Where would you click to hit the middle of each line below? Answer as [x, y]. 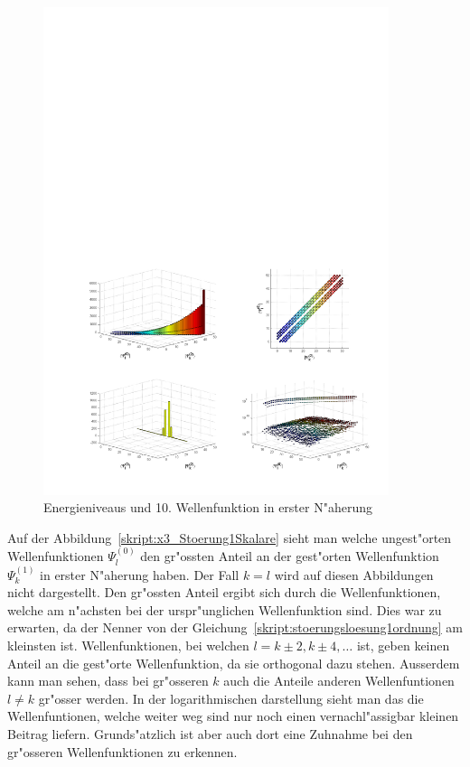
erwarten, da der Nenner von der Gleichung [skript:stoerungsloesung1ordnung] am [235, 627]
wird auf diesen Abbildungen [354, 574]
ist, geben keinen [403, 645]
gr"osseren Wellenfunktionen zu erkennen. [122, 751]
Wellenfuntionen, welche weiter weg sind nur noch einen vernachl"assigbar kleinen [233, 716]
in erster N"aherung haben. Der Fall [140, 574]
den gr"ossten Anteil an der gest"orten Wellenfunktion [290, 556]
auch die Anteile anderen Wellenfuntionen [339, 681]
